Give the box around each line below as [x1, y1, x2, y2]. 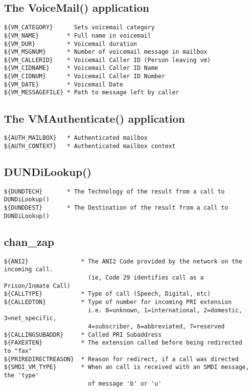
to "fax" [4, 347, 32, 354]
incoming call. [4, 266, 53, 273]
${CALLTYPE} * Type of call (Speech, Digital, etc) [4, 290, 211, 298]
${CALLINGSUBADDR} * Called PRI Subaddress [4, 331, 162, 338]
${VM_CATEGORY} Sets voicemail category [4, 24, 155, 31]
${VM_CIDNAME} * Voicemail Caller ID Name [4, 65, 158, 72]
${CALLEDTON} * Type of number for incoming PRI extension [4, 298, 232, 305]
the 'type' [4, 371, 39, 379]
